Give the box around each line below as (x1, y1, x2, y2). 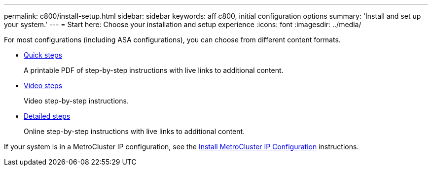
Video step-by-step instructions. (24, 97, 129, 105)
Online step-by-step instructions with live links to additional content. (24, 127, 245, 136)
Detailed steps (24, 112, 71, 120)
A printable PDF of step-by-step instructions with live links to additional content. (24, 66, 284, 74)
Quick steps (24, 51, 62, 59)
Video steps (24, 81, 63, 90)
